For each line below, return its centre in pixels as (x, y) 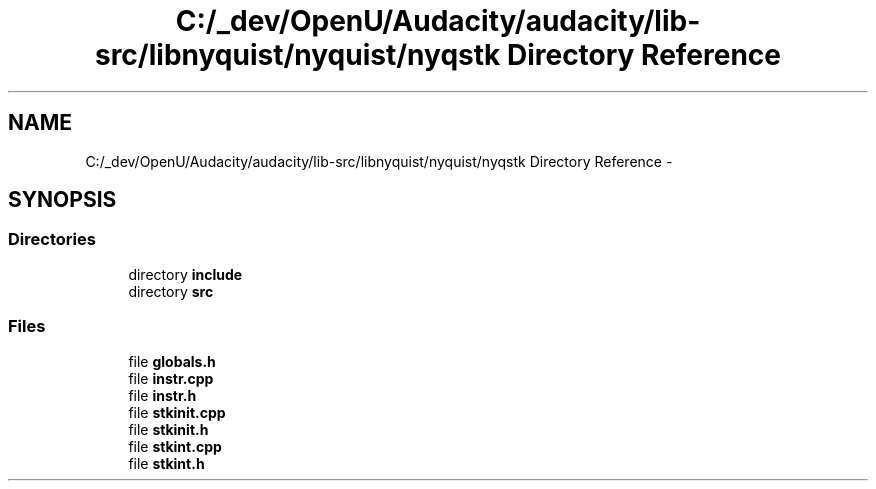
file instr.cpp (171, 378)
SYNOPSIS (62, 200)
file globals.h (172, 361)
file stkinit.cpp (177, 412)
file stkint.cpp (175, 446)
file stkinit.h (168, 429)
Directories (52, 239)
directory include (185, 274)
